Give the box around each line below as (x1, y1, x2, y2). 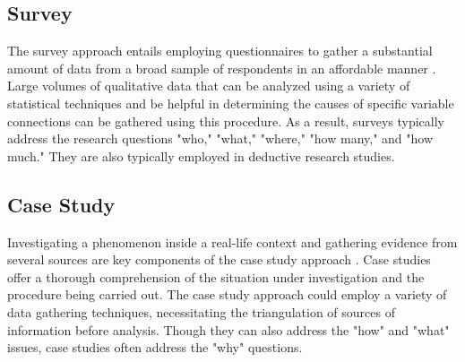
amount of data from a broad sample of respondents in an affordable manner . (7, 58, 436, 77)
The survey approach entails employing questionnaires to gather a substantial (7, 41, 433, 60)
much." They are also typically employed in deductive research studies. (7, 146, 395, 165)
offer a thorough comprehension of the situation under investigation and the (7, 267, 425, 286)
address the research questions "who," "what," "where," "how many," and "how (7, 129, 434, 148)
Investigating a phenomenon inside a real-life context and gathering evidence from (7, 232, 458, 251)
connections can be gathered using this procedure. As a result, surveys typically (7, 111, 445, 130)
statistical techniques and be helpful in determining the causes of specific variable (7, 93, 454, 112)
